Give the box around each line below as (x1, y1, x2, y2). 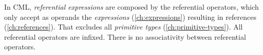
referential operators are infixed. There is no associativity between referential (4, 31, 246, 42)
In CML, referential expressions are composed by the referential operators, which (4, 2, 259, 12)
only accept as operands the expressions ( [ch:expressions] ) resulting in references (4, 11, 256, 22)
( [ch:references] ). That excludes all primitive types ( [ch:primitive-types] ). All (4, 21, 243, 32)
